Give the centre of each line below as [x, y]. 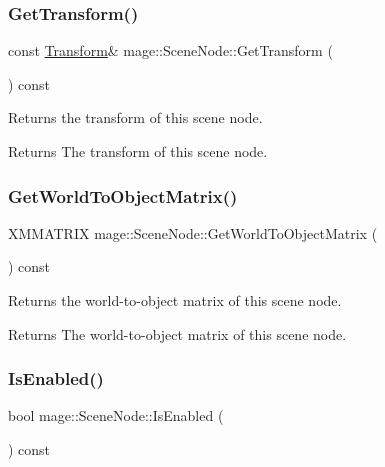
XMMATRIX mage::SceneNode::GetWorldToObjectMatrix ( [193, 232]
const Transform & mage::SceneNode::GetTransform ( [170, 50]
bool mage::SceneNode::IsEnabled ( [116, 415]
